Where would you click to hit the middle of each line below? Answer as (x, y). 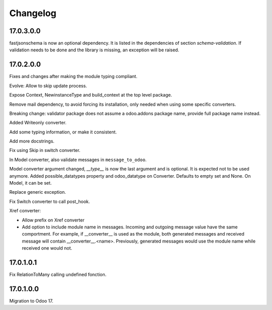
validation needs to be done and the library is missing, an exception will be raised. (94, 50)
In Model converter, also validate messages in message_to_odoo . (78, 160)
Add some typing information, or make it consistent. (63, 132)
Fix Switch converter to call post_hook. (50, 201)
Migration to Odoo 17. (31, 301)
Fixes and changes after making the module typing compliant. (74, 76)
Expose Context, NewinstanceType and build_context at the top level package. (91, 95)
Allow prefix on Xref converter (53, 220)
